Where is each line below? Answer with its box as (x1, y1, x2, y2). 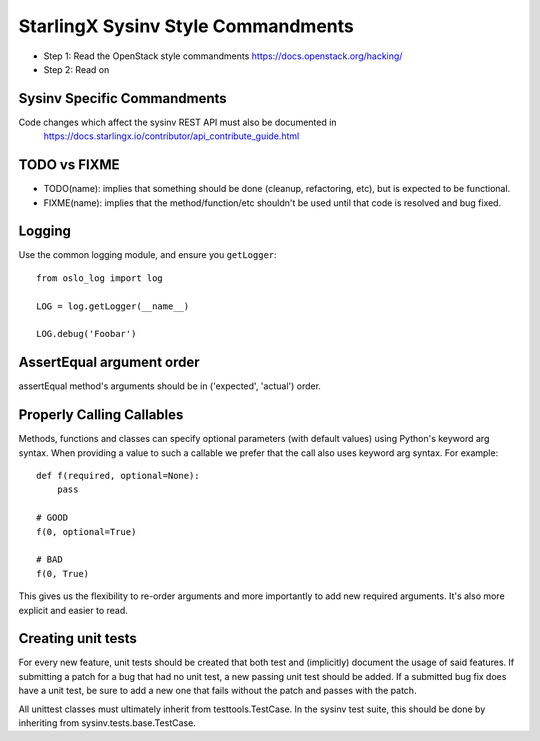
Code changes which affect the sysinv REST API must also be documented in (18, 116, 337, 128)
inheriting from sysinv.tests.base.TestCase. (18, 716, 197, 729)
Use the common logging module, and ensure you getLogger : (18, 249, 277, 261)
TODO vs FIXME (18, 156, 120, 174)
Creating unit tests (18, 630, 137, 647)
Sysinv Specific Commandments (18, 90, 227, 107)
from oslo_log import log (36, 272, 164, 284)
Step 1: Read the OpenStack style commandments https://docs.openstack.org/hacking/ (43, 50, 403, 62)
